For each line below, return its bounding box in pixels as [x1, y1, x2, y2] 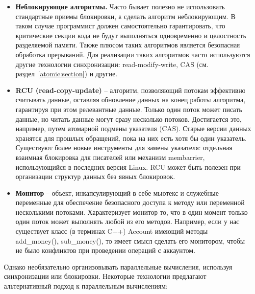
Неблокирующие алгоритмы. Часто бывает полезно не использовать [15, 1, 225, 11]
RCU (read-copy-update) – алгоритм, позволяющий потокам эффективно [15, 85, 246, 95]
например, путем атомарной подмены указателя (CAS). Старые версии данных [15, 123, 251, 134]
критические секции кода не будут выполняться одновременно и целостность [15, 30, 246, 40]
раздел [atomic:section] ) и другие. [15, 68, 118, 79]
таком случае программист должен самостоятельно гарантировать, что [15, 21, 225, 31]
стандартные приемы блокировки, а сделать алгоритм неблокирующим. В [15, 11, 236, 21]
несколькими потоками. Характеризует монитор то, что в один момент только [15, 206, 248, 217]
